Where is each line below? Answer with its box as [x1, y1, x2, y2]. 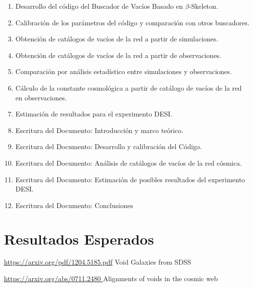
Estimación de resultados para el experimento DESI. [15, 109, 172, 119]
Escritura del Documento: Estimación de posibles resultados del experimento [15, 174, 245, 184]
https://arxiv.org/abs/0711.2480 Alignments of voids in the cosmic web [4, 273, 218, 284]
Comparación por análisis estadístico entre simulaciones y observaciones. [15, 66, 232, 77]
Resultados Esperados [4, 229, 154, 249]
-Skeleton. [189, 1, 218, 11]
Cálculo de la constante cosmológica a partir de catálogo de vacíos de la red [15, 82, 242, 93]
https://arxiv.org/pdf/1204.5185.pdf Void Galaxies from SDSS [4, 257, 191, 267]
